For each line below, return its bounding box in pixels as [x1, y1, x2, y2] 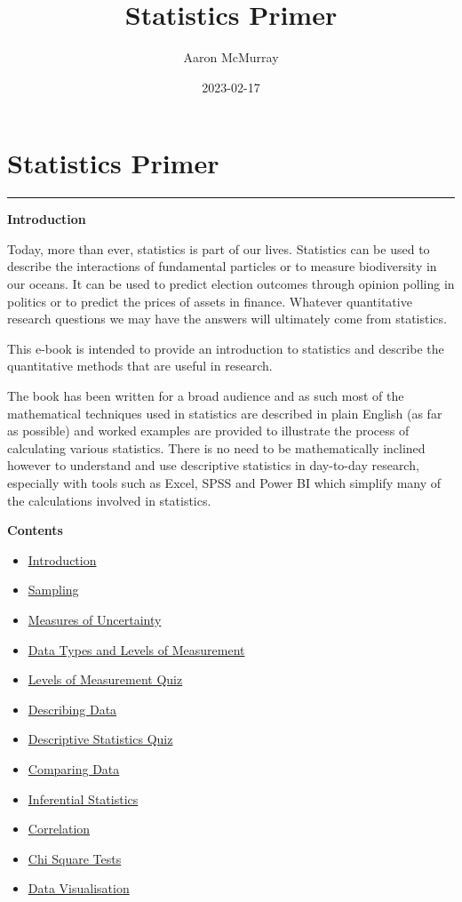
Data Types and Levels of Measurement [28, 640, 245, 659]
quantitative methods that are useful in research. [7, 356, 273, 375]
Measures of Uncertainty [28, 610, 162, 628]
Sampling [28, 580, 79, 599]
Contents [7, 521, 63, 539]
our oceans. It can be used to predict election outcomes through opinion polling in [7, 275, 455, 293]
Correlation [28, 819, 91, 838]
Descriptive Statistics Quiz [28, 730, 173, 748]
